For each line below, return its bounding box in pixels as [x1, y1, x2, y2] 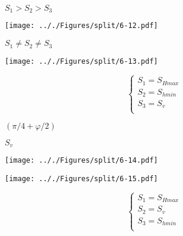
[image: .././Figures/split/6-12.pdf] [5, 21, 158, 30]
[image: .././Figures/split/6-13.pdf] [5, 57, 158, 66]
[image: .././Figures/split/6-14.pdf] [5, 156, 158, 165]
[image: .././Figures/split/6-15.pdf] [5, 174, 158, 183]
